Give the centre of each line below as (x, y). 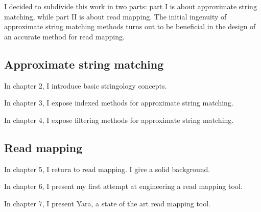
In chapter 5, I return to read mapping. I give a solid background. (107, 169)
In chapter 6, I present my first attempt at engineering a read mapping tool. (123, 186)
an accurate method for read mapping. (64, 36)
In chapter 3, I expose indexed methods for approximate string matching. (119, 103)
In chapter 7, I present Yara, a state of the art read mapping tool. (108, 203)
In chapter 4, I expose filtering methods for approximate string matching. (119, 120)
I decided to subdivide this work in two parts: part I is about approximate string (130, 6)
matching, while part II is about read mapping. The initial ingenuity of (115, 16)
